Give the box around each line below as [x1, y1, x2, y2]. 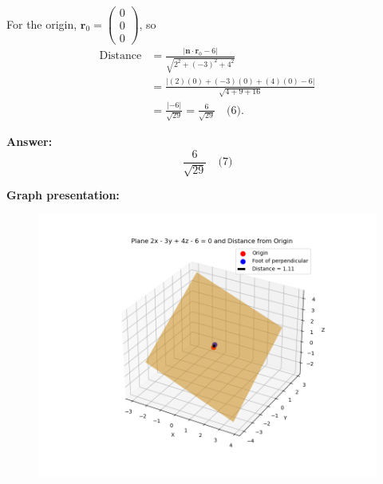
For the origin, [6, 15, 77, 32]
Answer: [6, 133, 53, 150]
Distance [99, 50, 142, 62]
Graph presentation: [6, 187, 120, 203]
